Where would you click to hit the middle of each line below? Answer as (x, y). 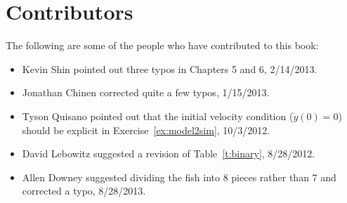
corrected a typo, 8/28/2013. (84, 191)
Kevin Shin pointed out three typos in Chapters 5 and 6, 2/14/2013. (170, 68)
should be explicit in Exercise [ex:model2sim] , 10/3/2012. (146, 130)
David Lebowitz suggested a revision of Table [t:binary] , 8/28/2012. (169, 153)
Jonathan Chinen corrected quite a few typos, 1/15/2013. (146, 92)
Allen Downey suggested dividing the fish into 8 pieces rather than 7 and (179, 177)
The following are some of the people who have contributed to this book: (162, 45)
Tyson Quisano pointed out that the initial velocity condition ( (158, 116)
